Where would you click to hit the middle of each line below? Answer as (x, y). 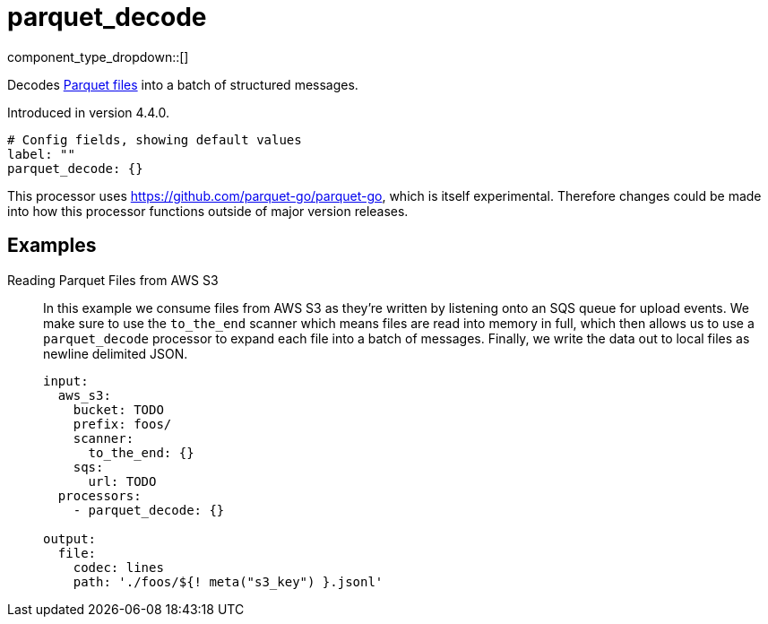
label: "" (41, 154)
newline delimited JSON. (116, 353)
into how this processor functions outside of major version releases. (208, 211)
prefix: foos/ (122, 424)
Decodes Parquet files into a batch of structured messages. (183, 84)
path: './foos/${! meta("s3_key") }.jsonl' (228, 581)
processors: (99, 495)
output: (70, 538)
